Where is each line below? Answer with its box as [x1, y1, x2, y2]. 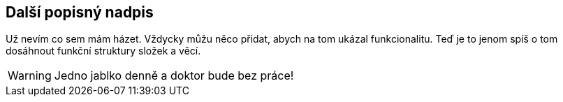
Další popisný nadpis [6, 3, 154, 21]
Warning [8, 68, 52, 83]
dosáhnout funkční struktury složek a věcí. [6, 45, 201, 57]
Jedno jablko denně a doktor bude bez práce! [54, 68, 294, 83]
